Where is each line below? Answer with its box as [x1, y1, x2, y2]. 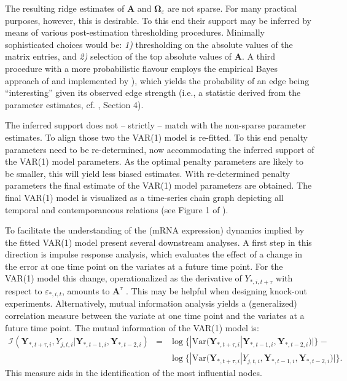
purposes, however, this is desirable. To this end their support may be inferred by [5, 14, 311, 26]
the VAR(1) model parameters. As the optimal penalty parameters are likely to [5, 155, 303, 168]
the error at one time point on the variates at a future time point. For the [5, 259, 283, 272]
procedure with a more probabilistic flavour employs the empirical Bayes [5, 61, 278, 74]
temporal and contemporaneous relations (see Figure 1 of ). [5, 203, 228, 216]
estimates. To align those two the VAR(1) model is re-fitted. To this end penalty [5, 130, 308, 143]
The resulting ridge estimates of [5, 2, 125, 14]
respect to [5, 284, 42, 297]
